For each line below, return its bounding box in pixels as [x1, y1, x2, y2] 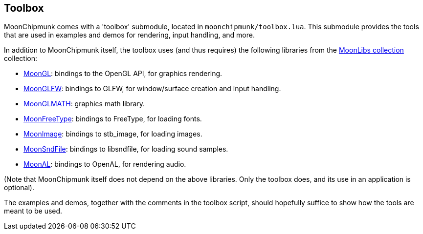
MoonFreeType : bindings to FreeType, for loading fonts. [23, 115, 202, 123]
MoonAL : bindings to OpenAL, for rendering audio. [23, 160, 186, 169]
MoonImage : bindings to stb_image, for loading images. [23, 130, 202, 138]
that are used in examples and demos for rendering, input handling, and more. [4, 31, 255, 39]
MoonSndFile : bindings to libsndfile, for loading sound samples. [23, 145, 228, 154]
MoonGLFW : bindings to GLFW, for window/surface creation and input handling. [23, 84, 281, 93]
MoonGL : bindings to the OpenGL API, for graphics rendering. [23, 69, 223, 78]
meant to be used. [4, 207, 63, 215]
